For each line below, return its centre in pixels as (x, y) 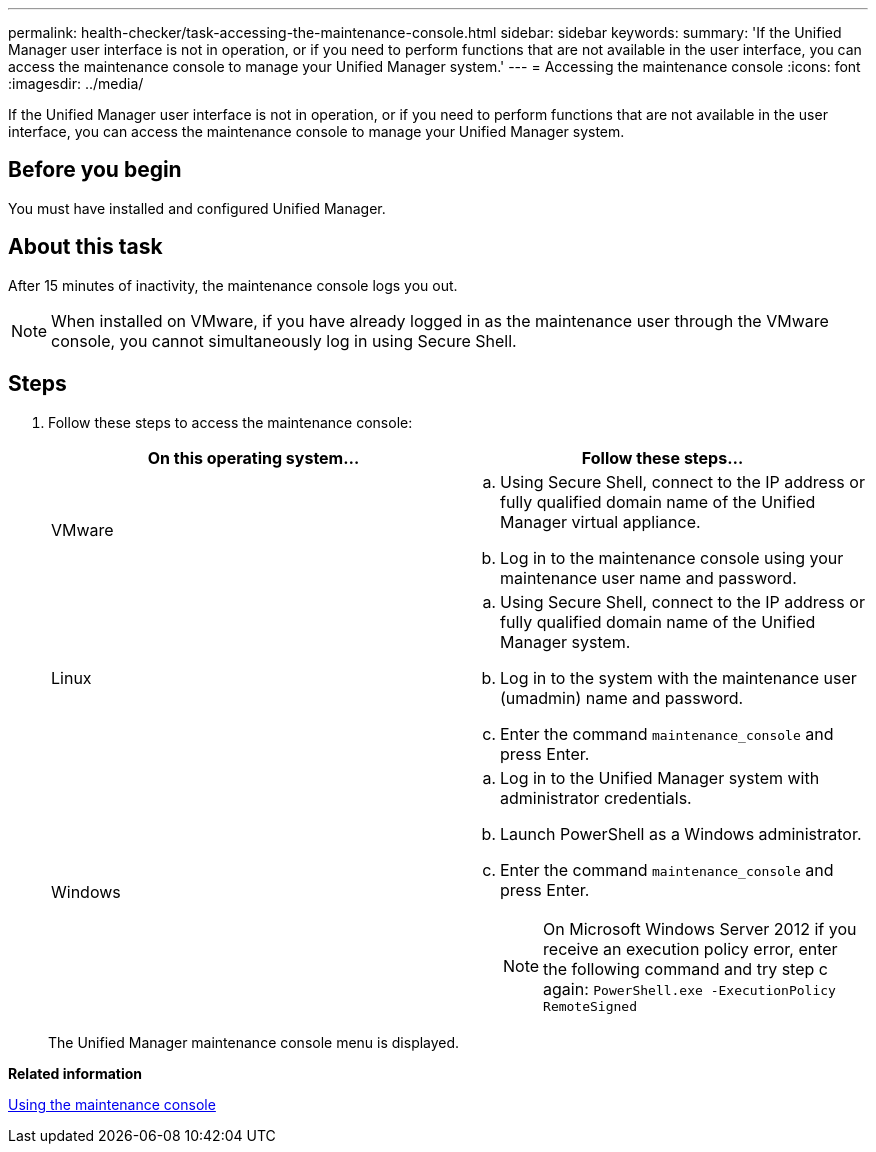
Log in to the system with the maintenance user (678, 677)
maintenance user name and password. (648, 577)
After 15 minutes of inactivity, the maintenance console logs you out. (233, 285)
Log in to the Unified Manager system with (660, 777)
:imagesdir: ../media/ (76, 83)
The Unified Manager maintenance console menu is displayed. (254, 1042)
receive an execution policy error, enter (690, 948)
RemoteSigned (590, 1006)
